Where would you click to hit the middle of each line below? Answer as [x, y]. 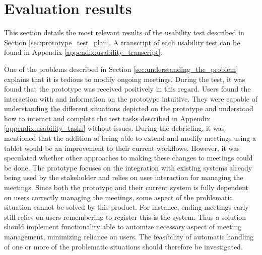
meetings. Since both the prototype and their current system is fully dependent [126, 187]
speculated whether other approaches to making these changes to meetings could [128, 158]
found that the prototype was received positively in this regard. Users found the [127, 89]
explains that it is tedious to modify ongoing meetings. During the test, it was [125, 79]
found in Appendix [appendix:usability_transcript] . [83, 52]
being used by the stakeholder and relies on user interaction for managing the [124, 177]
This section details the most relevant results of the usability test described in [124, 32]
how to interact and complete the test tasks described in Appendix [107, 118]
